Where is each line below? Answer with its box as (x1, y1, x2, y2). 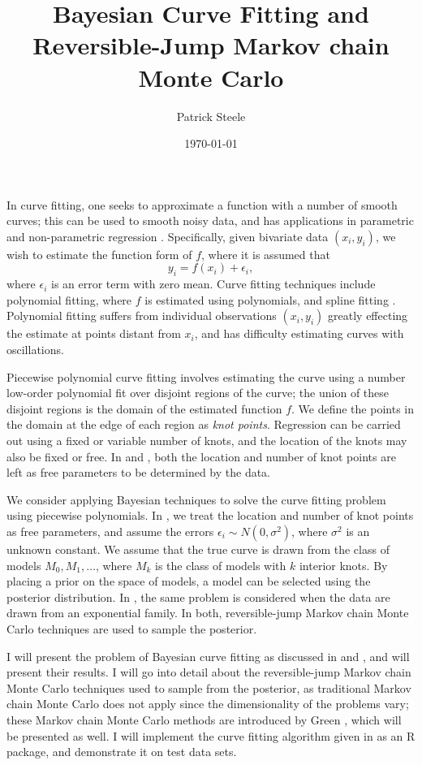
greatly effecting (328, 307, 408, 324)
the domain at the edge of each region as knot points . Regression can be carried (6, 416, 401, 433)
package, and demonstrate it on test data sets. (6, 743, 237, 760)
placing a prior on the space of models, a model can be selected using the (6, 573, 371, 590)
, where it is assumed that (201, 245, 330, 262)
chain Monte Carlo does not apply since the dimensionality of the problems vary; (6, 695, 409, 712)
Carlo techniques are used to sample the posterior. (6, 620, 257, 637)
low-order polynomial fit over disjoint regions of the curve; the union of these (6, 384, 390, 401)
